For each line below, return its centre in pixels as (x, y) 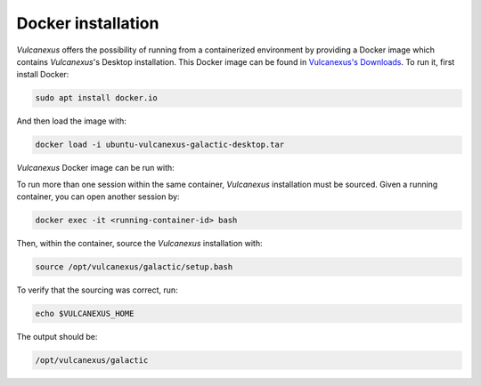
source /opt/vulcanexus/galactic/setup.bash (134, 267)
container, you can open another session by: (98, 197)
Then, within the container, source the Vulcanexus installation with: (139, 244)
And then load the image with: (71, 121)
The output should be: (57, 336)
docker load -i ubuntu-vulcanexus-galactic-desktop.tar (160, 145)
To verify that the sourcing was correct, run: (97, 290)
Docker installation (88, 23)
